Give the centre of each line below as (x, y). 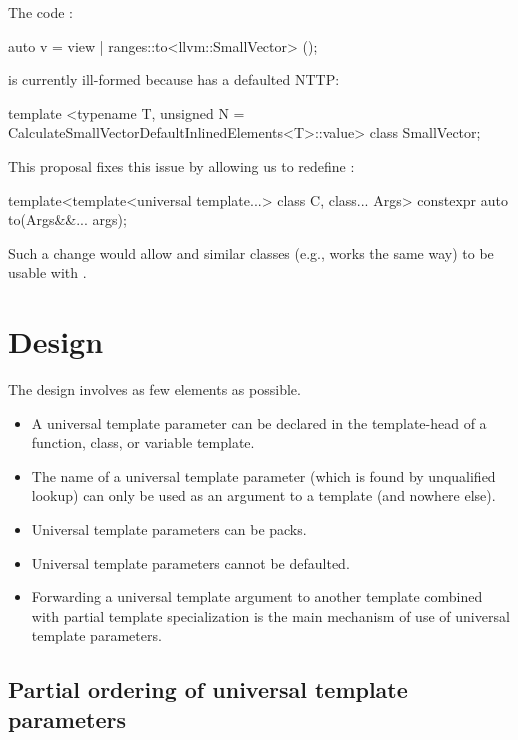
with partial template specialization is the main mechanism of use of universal (270, 615)
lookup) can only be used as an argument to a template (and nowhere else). (263, 495)
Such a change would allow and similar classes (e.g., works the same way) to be (251, 252)
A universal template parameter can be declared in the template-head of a (259, 422)
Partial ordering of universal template (208, 689)
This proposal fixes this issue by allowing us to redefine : (181, 165)
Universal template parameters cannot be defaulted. (190, 562)
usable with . (47, 272)
